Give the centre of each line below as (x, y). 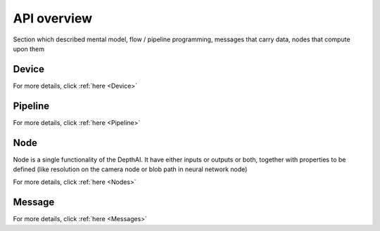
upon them (29, 48)
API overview (53, 18)
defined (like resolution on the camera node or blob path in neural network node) (130, 169)
